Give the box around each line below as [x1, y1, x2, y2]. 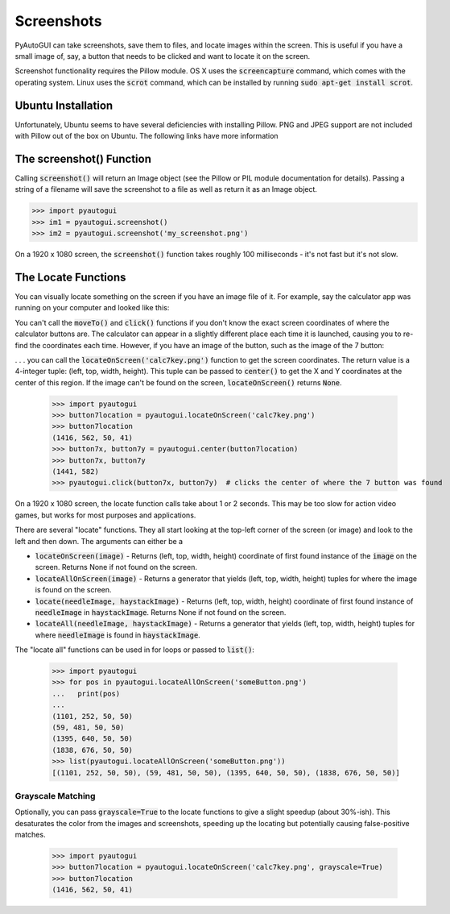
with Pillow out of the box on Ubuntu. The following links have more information [14, 131, 279, 141]
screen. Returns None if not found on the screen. [35, 563, 197, 572]
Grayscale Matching [14, 790, 96, 801]
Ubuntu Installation [14, 98, 114, 112]
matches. [14, 830, 46, 840]
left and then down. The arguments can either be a [14, 536, 184, 546]
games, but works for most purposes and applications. [14, 510, 196, 520]
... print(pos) [52, 689, 121, 698]
